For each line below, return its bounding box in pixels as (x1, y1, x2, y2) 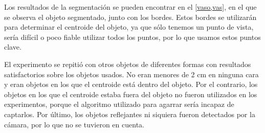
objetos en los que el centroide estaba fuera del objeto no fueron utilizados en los (4, 88, 257, 99)
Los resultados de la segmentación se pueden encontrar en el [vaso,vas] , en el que (4, 2, 257, 12)
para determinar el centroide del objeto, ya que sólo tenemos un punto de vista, (4, 21, 254, 32)
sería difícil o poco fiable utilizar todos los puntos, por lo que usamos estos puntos (4, 31, 261, 42)
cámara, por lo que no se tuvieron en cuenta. (4, 119, 144, 129)
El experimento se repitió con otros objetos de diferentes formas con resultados (4, 58, 251, 69)
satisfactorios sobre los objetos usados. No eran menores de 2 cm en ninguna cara (4, 69, 259, 79)
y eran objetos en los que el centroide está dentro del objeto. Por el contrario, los (4, 79, 258, 90)
